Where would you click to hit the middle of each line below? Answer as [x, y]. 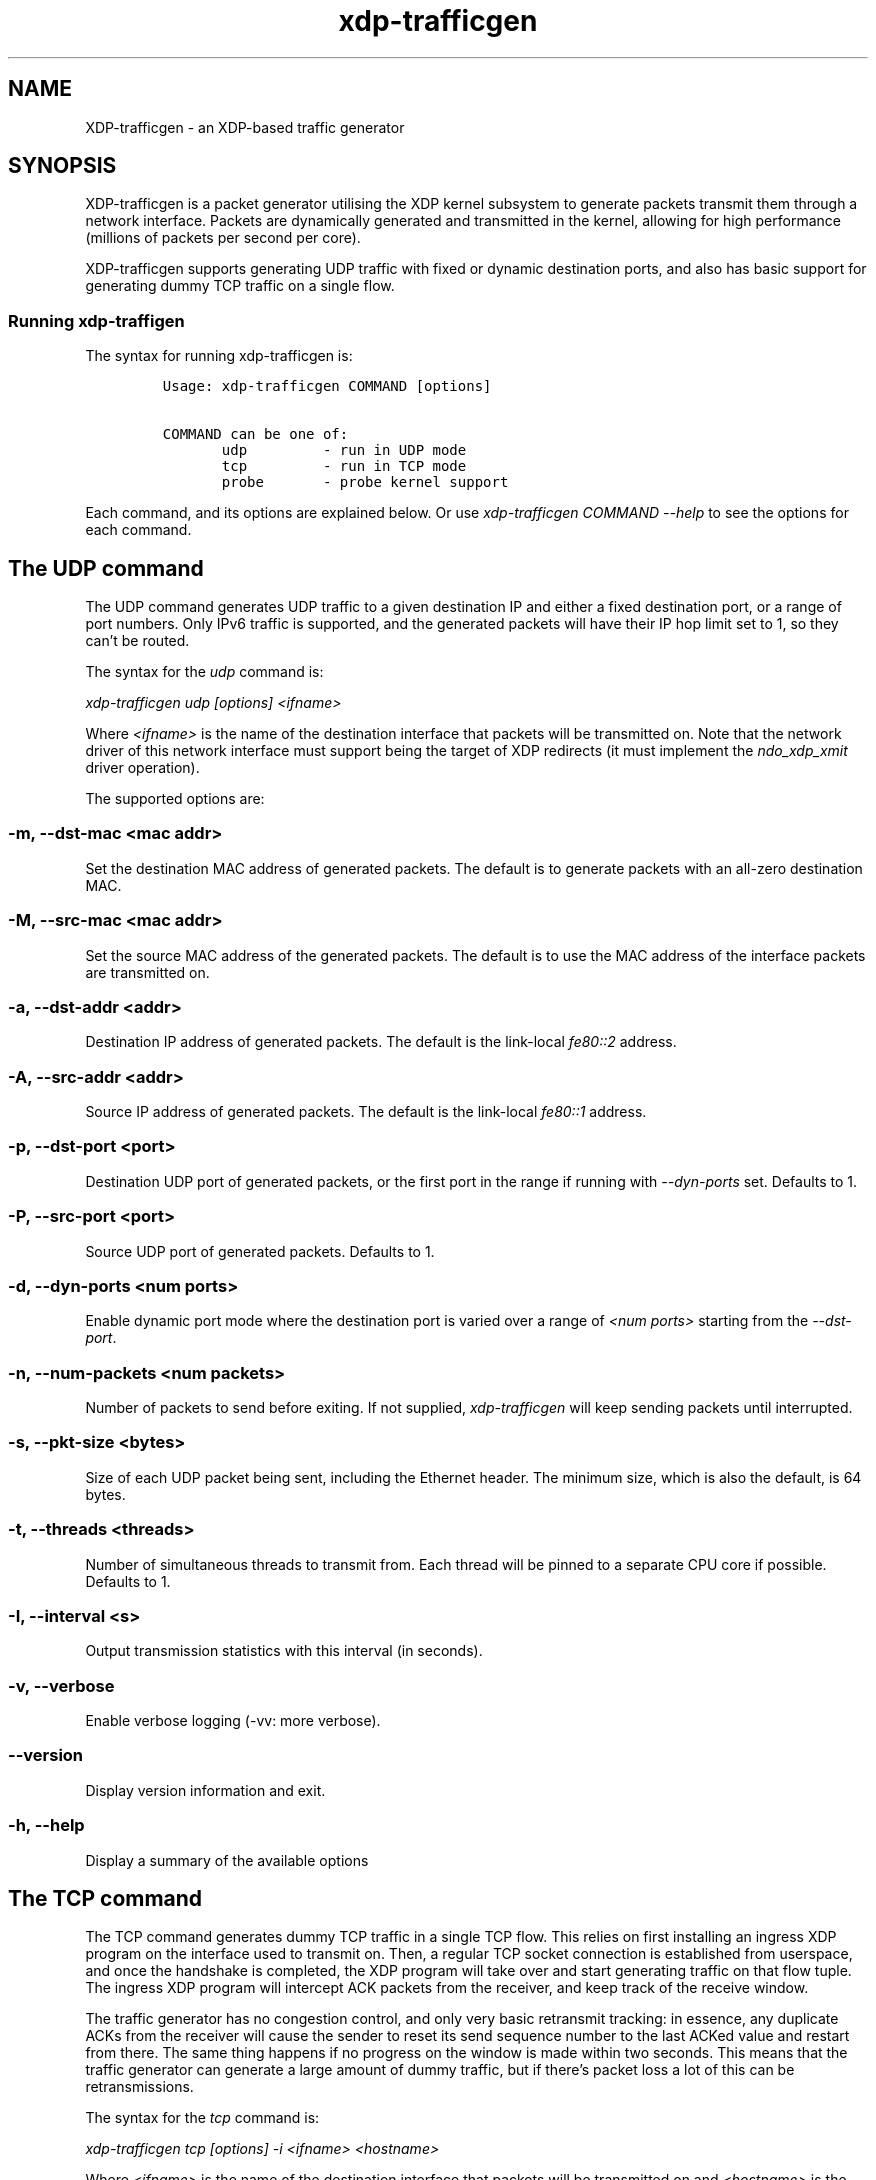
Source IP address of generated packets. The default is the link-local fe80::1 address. [366, 1112]
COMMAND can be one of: [255, 434]
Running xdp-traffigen [96, 320]
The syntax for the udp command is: [204, 672]
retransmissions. [139, 2087]
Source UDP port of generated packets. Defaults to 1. [260, 1251]
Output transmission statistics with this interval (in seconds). [284, 1651]
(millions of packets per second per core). [223, 238]
